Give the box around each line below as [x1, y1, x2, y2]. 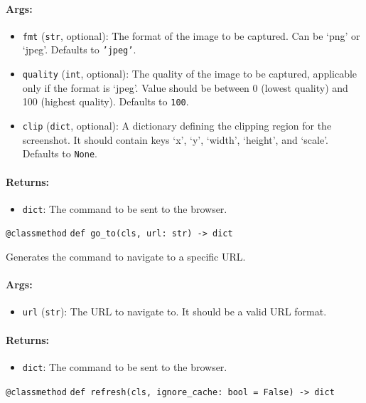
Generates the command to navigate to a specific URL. [6, 249, 246, 264]
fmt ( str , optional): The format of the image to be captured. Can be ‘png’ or [22, 28, 360, 43]
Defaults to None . [22, 146, 97, 161]
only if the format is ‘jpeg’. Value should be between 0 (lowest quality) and [22, 80, 348, 95]
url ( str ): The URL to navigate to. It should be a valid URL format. [22, 304, 327, 319]
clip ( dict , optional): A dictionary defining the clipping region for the [22, 118, 332, 133]
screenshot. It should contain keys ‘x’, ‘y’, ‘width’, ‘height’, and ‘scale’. [22, 132, 328, 147]
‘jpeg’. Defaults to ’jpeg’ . [22, 42, 136, 57]
